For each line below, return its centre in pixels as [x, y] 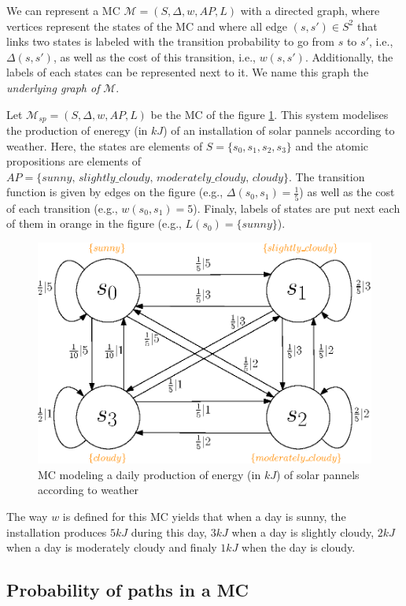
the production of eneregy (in [77, 130]
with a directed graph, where [310, 10]
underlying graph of [53, 87]
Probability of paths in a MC [128, 590]
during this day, [169, 532]
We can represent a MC [63, 10]
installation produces [57, 532]
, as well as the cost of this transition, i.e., [154, 56]
